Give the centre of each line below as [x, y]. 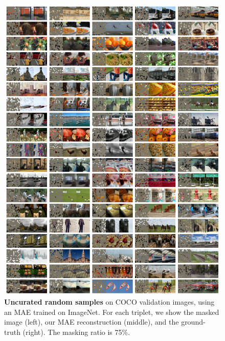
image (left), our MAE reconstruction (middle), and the [92, 322]
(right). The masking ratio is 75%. [76, 332]
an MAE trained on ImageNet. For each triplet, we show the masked [112, 312]
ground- [193, 322]
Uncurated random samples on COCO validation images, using [109, 302]
